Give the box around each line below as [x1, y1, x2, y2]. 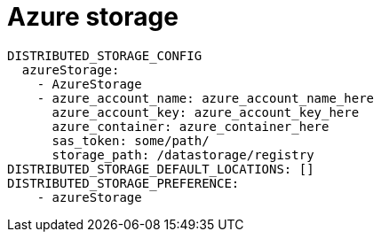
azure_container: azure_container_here [52, 119, 329, 134]
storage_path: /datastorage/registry [52, 147, 314, 162]
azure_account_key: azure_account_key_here [52, 104, 360, 119]
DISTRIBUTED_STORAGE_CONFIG [7, 48, 202, 63]
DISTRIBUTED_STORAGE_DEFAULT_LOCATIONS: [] [7, 161, 314, 176]
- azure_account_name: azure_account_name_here [36, 90, 375, 105]
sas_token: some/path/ [52, 133, 210, 148]
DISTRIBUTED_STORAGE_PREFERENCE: [7, 175, 240, 190]
